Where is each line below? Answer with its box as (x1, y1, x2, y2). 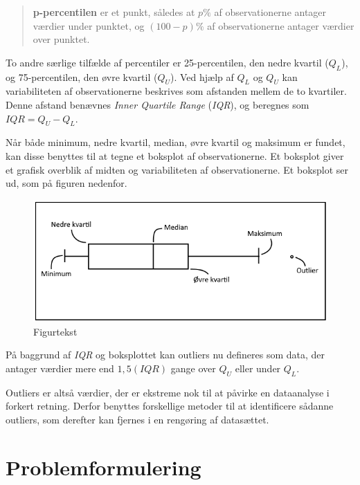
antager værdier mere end (6, 361, 114, 376)
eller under (235, 361, 281, 376)
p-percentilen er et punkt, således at (33, 5, 195, 19)
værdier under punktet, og (33, 18, 145, 33)
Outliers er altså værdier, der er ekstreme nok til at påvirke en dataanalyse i (6, 385, 330, 399)
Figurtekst (33, 324, 78, 338)
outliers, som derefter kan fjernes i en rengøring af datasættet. (6, 412, 269, 427)
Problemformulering (6, 452, 201, 481)
